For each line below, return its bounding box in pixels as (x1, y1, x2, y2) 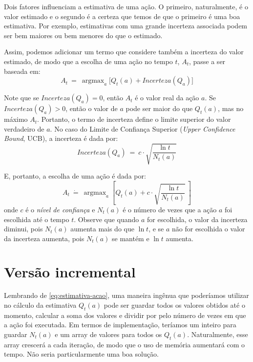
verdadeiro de (4, 123, 44, 134)
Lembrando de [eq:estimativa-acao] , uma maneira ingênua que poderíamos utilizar (4, 290, 249, 300)
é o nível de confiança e (25, 204, 95, 214)
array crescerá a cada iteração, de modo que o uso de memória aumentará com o (4, 339, 245, 349)
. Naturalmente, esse (187, 329, 248, 339)
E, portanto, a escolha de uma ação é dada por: (4, 171, 146, 181)
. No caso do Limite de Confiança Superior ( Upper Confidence (50, 123, 235, 134)
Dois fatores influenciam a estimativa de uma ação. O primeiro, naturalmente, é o (4, 1, 248, 11)
